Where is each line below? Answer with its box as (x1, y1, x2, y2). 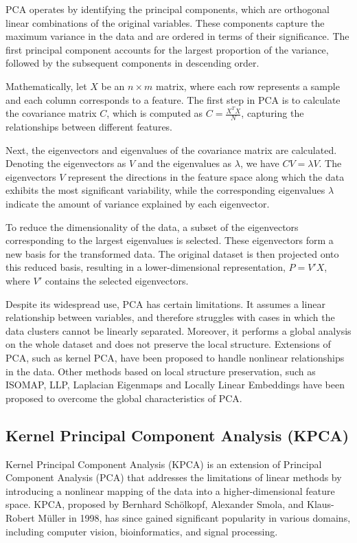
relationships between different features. (5, 120, 173, 134)
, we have (240, 156, 279, 170)
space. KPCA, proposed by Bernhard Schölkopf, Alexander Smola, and (5, 497, 304, 511)
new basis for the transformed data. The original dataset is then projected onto (5, 246, 339, 261)
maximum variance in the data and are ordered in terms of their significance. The (5, 29, 349, 43)
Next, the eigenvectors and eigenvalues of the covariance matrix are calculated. (5, 142, 337, 157)
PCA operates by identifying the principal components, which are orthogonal (5, 2, 330, 16)
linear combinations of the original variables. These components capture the (5, 15, 325, 30)
